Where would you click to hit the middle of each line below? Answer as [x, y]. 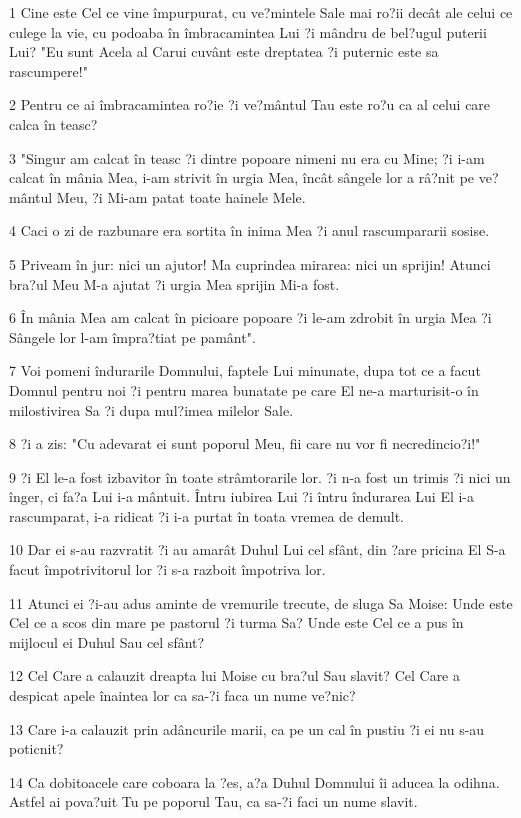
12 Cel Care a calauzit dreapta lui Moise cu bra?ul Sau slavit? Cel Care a [234, 675]
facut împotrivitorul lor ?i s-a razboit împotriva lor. [167, 569]
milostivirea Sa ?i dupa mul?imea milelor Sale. [151, 409]
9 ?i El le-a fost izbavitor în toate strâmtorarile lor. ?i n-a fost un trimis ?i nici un [260, 476]
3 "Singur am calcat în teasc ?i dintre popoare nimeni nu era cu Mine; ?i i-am [247, 157]
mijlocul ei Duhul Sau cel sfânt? [107, 641]
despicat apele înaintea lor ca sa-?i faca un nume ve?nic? [182, 695]
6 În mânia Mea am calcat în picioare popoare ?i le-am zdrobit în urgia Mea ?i [250, 317]
